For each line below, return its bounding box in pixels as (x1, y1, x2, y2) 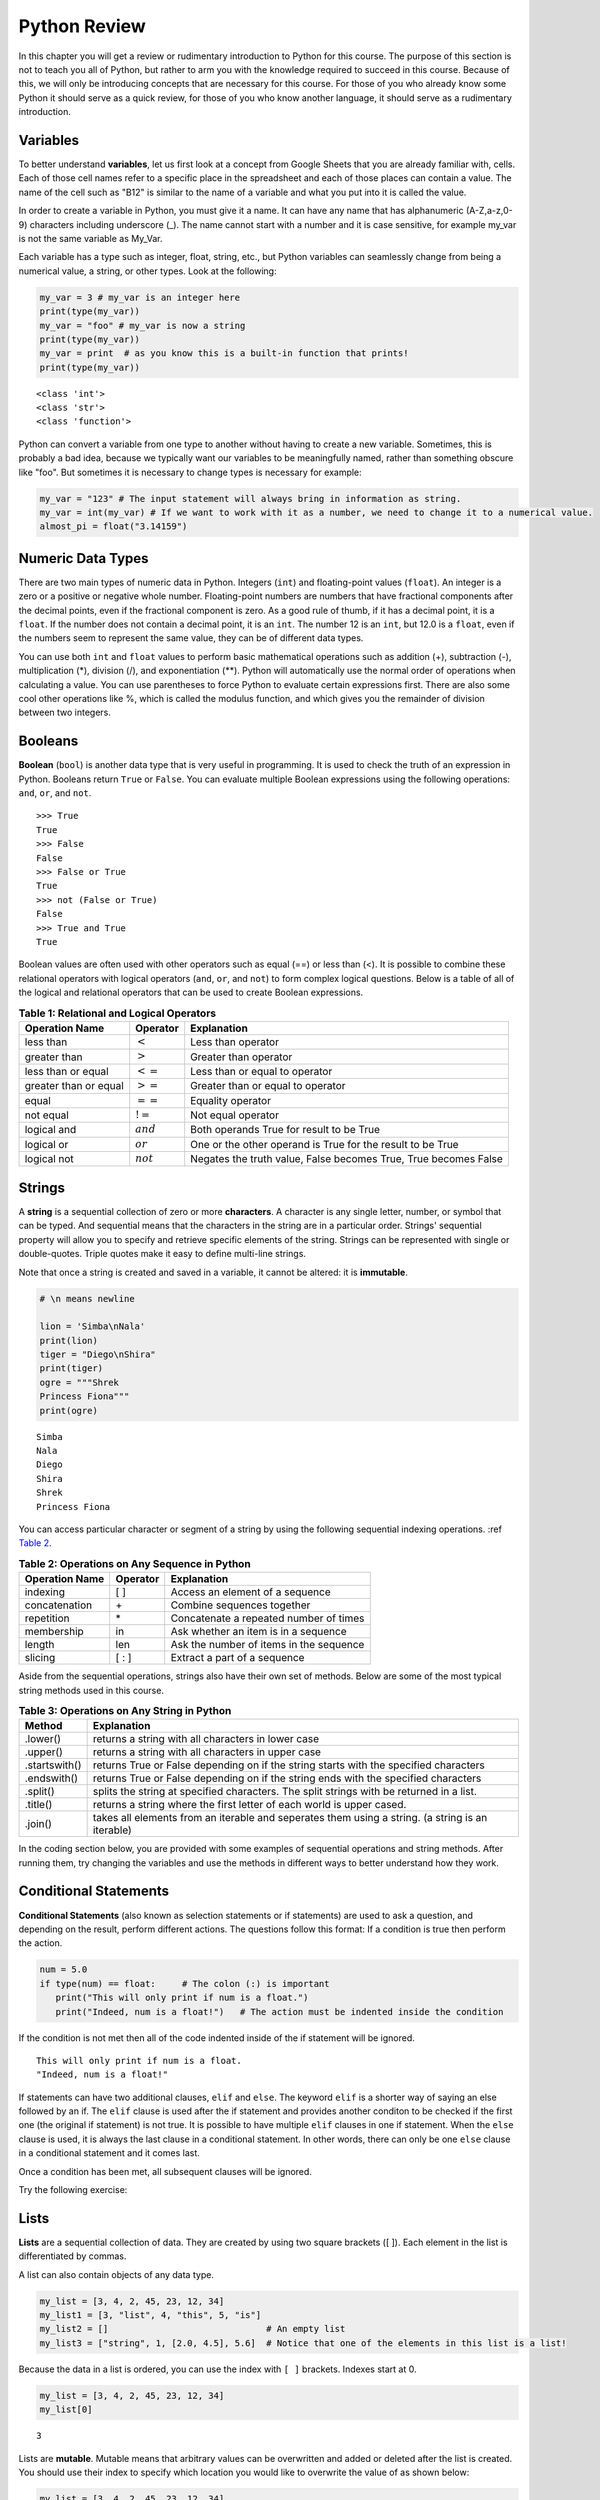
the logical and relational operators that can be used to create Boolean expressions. (18, 986, 364, 999)
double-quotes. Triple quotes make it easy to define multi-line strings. (18, 1248, 307, 1260)
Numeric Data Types (18, 550, 149, 567)
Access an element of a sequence (170, 1585, 331, 1599)
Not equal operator (190, 1108, 280, 1122)
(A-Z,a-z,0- (465, 205, 514, 217)
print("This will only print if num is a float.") (55, 1992, 309, 2004)
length (24, 1638, 55, 1652)
